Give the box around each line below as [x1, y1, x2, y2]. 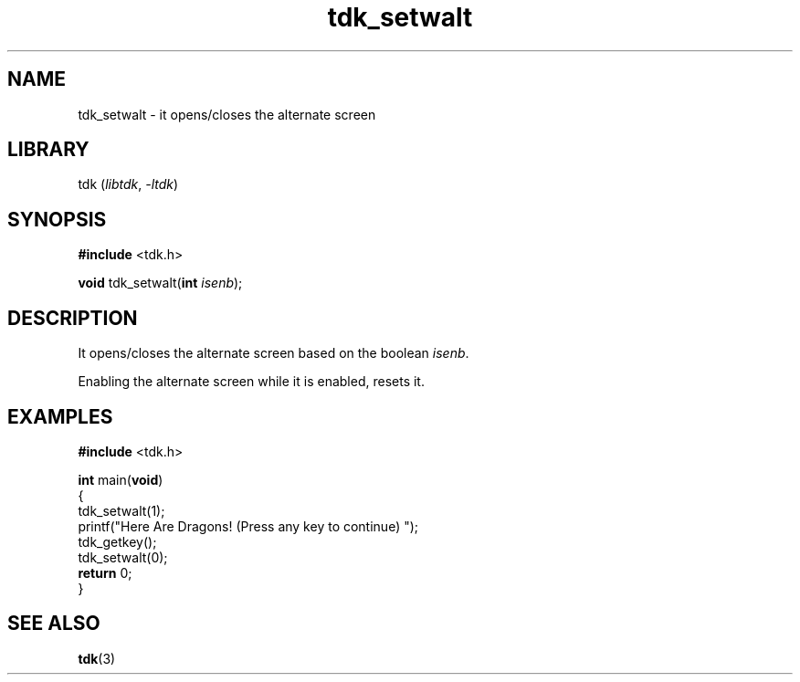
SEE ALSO [7, 612, 100, 635]
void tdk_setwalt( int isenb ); [78, 275, 243, 291]
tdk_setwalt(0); [78, 549, 168, 565]
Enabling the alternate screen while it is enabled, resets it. [78, 373, 425, 390]
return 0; [78, 564, 132, 581]
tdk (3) [78, 650, 116, 666]
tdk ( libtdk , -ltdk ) [78, 176, 179, 193]
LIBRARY [7, 138, 89, 162]
